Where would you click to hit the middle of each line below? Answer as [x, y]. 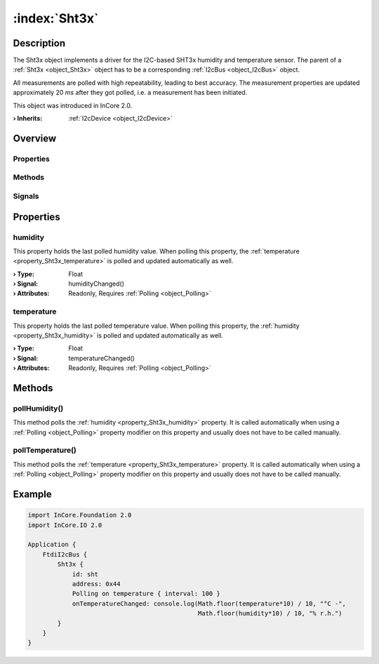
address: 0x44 [96, 584]
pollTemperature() [45, 451]
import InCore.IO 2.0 [65, 525]
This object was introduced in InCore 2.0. [73, 105]
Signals [26, 196]
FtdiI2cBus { [65, 554]
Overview [35, 138]
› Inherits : [28, 119]
